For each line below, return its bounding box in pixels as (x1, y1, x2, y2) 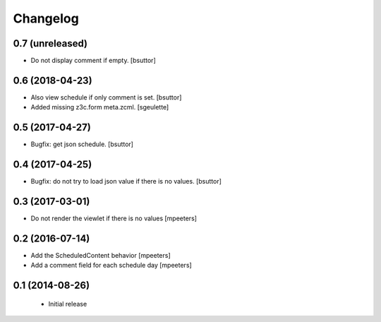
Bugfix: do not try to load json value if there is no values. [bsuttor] (30, 177, 222, 186)
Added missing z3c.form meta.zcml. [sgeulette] (30, 103, 169, 112)
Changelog (13, 11, 79, 26)
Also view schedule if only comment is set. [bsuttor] (30, 93, 182, 102)
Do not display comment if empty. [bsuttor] (30, 56, 156, 65)
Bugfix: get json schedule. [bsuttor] (30, 140, 134, 148)
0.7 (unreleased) (13, 37, 88, 49)
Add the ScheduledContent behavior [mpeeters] (30, 251, 171, 259)
